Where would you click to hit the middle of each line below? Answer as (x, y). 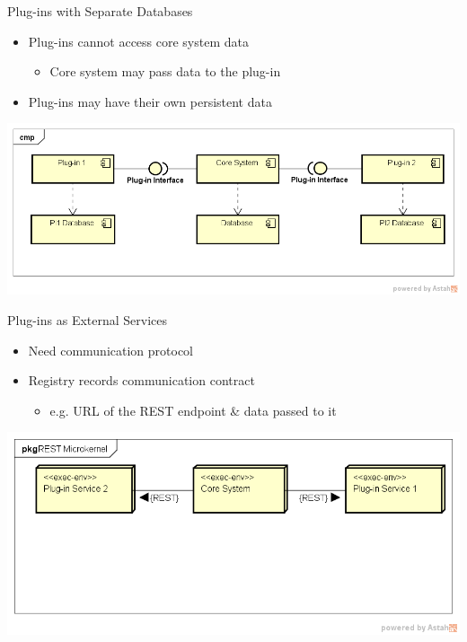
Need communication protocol (111, 350)
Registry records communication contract (141, 380)
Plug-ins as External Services (88, 320)
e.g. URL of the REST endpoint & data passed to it (193, 410)
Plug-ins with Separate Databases (100, 11)
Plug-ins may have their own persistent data (150, 101)
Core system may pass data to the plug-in (165, 71)
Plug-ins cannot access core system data (138, 41)
